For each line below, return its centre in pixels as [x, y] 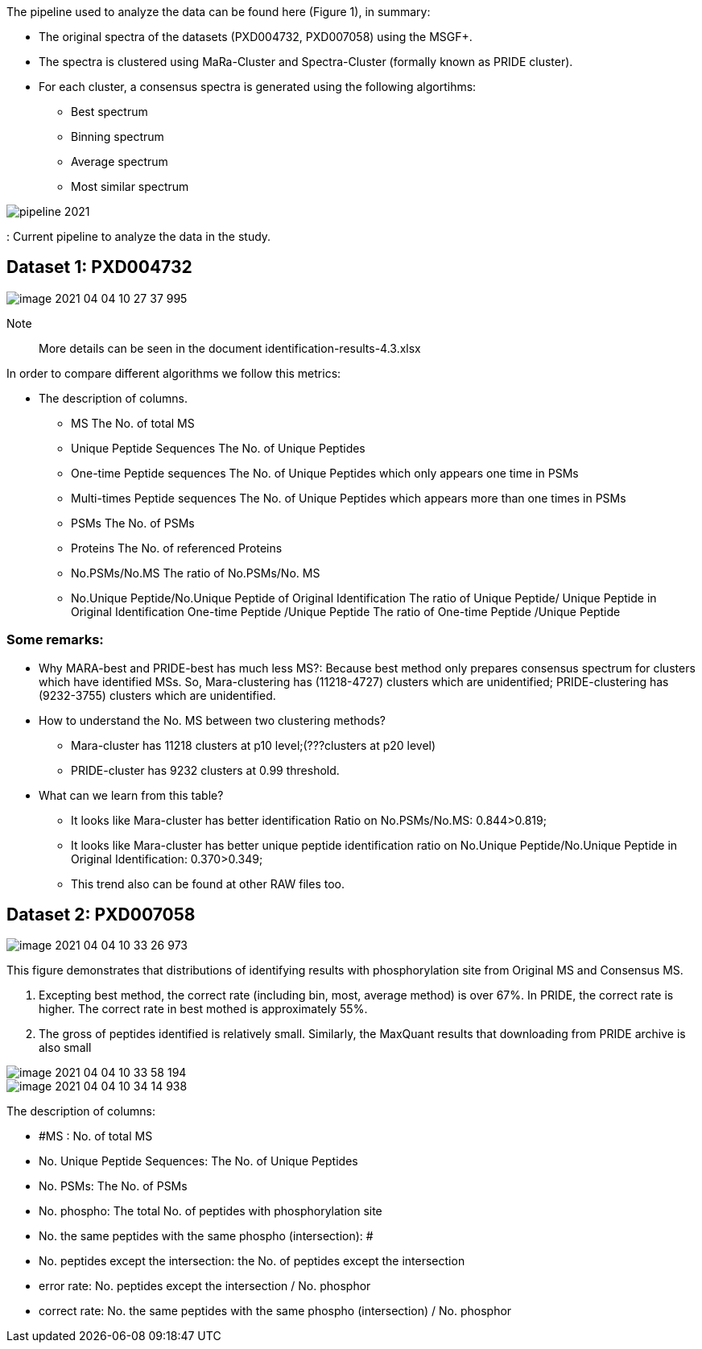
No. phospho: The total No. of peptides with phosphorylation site [211, 1211]
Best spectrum [109, 112]
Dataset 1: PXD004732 [99, 267]
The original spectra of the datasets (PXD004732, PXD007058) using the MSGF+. [256, 37]
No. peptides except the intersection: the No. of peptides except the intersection [252, 1261]
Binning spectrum [118, 137]
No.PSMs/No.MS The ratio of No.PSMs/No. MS [196, 573]
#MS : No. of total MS [96, 1136]
